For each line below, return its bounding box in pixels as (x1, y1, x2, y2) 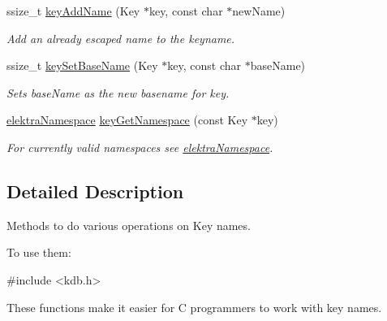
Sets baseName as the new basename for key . (6, 84, 230, 101)
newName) (232, 2, 286, 19)
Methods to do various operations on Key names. (6, 216, 251, 233)
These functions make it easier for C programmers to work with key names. (6, 298, 382, 315)
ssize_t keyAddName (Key (6, 2, 140, 19)
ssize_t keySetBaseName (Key (6, 57, 158, 74)
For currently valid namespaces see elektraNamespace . (6, 138, 273, 155)
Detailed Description (6, 178, 184, 203)
